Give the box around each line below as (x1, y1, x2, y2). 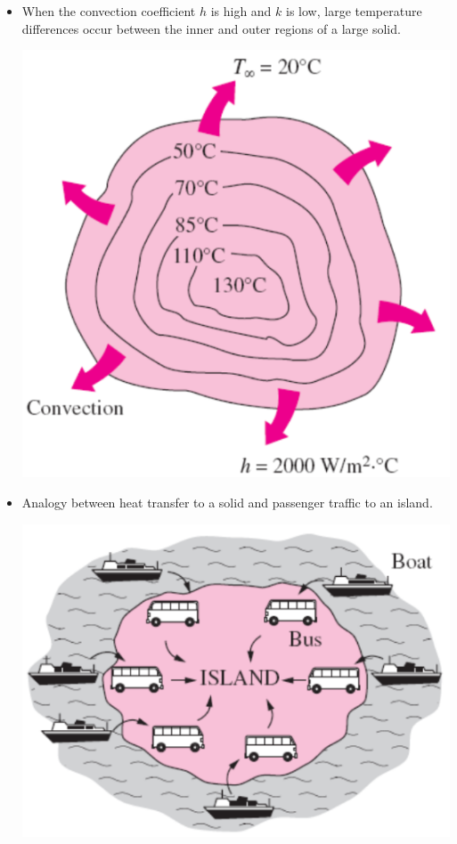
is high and (210, 2, 272, 20)
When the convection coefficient (21, 2, 196, 20)
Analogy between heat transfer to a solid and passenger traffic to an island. (21, 492, 433, 511)
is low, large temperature (286, 2, 422, 20)
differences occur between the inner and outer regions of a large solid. (21, 19, 401, 37)
